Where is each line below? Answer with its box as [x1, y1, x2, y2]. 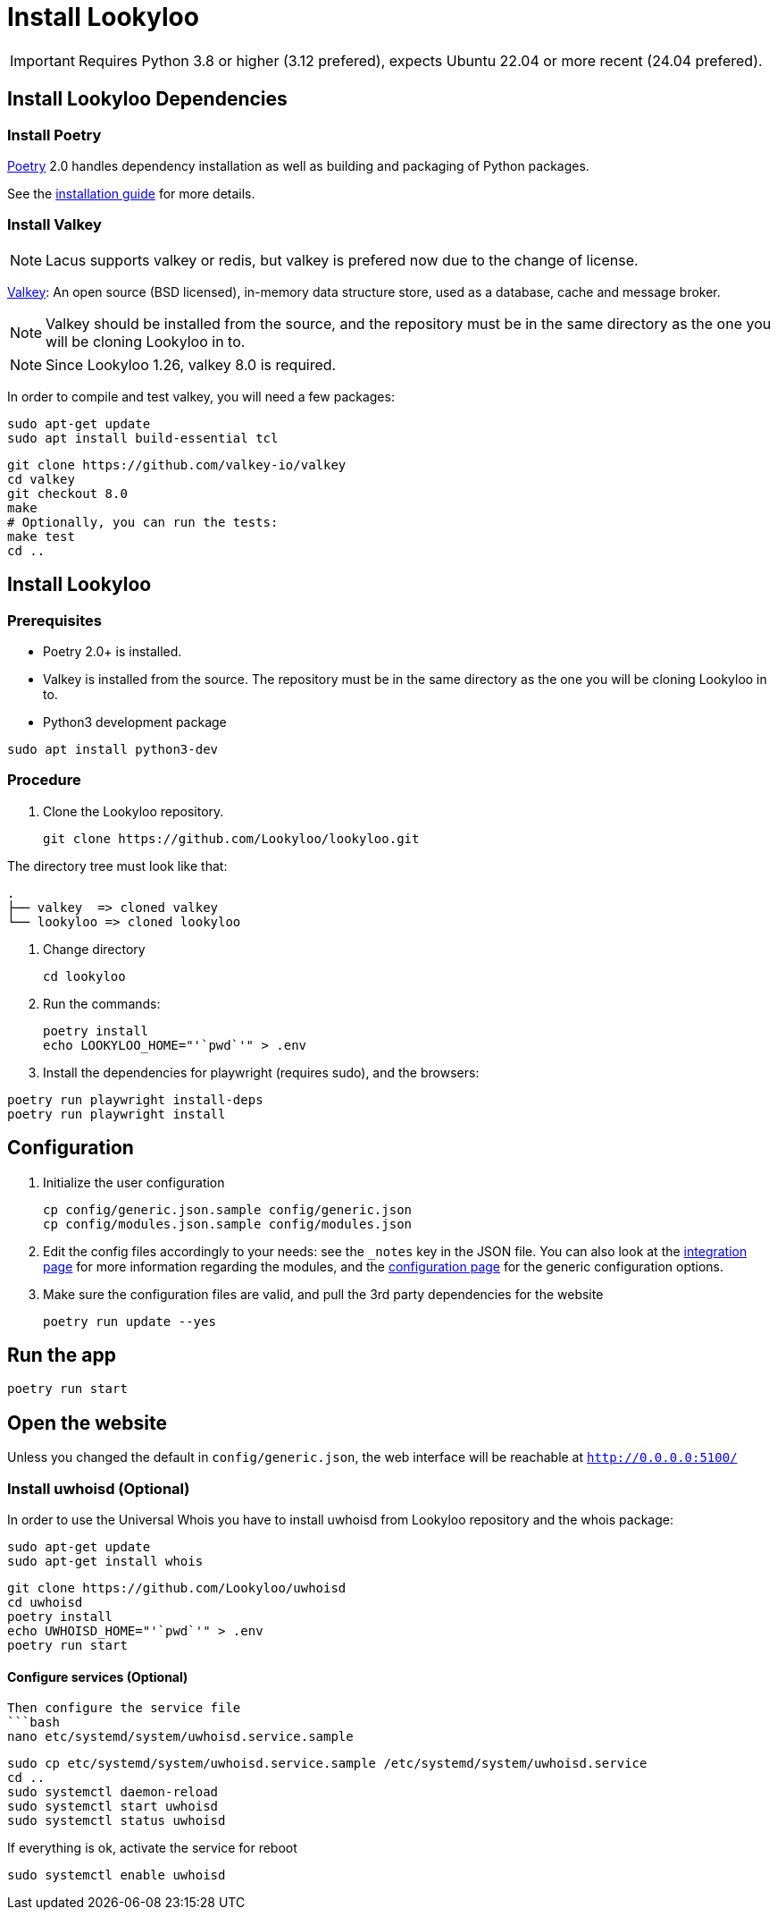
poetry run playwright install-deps [7, 1092, 263, 1107]
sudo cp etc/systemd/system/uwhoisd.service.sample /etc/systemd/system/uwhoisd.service [7, 1756, 647, 1771]
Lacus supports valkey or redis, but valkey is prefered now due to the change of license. [46, 250, 639, 269]
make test [7, 528, 75, 544]
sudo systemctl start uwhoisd [7, 1799, 219, 1814]
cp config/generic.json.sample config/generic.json [43, 1202, 413, 1217]
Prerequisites [7, 611, 102, 629]
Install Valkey [7, 215, 102, 234]
